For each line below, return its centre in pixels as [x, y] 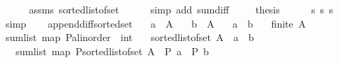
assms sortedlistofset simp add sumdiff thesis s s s [181, 9]
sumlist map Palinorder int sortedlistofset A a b [130, 37]
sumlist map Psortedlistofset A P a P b [112, 51]
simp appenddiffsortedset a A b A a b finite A [156, 23]
